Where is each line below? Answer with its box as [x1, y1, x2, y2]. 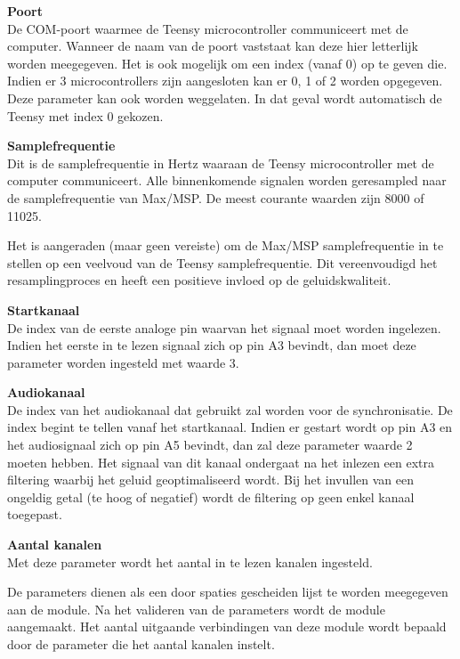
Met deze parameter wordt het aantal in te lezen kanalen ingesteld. [7, 552, 373, 571]
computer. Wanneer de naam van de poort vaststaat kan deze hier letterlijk [7, 37, 418, 55]
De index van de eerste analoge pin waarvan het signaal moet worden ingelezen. [7, 318, 441, 337]
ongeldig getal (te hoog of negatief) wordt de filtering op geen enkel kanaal [7, 487, 415, 506]
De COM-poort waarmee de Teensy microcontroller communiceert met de [7, 19, 408, 37]
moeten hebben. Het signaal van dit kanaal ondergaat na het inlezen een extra [7, 452, 435, 471]
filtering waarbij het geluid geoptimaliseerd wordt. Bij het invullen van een [7, 470, 415, 489]
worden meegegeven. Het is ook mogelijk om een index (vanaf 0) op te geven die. [7, 53, 448, 72]
